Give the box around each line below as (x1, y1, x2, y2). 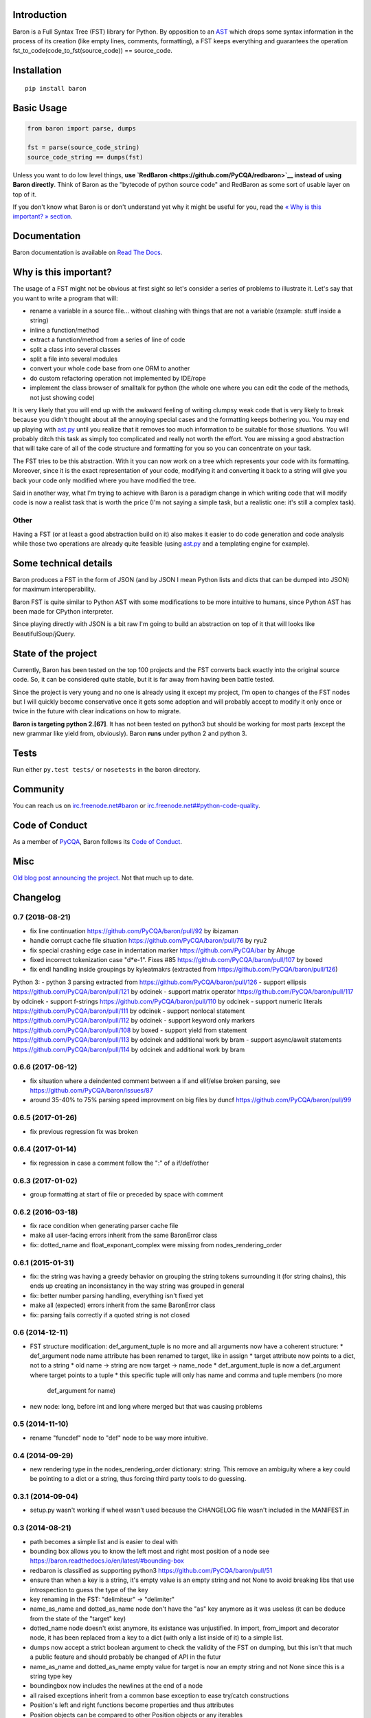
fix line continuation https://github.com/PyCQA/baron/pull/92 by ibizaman (30, 926, 238, 935)
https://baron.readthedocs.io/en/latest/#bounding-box (30, 1557, 185, 1565)
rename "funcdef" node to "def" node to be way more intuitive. (30, 1433, 209, 1442)
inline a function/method (30, 326, 100, 334)
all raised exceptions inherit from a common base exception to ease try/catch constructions (30, 1691, 289, 1699)
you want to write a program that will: (12, 294, 118, 302)
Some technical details (12, 557, 113, 569)
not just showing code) (30, 393, 95, 401)
